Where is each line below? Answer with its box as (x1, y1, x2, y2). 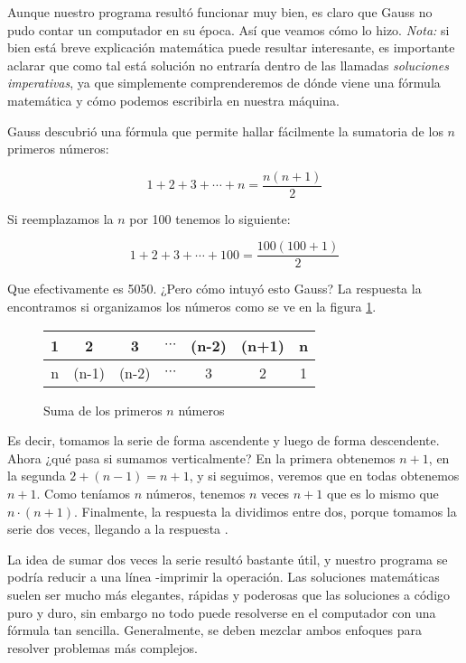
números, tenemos (145, 484, 246, 503)
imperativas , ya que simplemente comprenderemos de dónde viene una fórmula (7, 73, 441, 92)
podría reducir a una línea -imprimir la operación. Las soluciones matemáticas (7, 567, 440, 586)
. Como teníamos (36, 484, 131, 503)
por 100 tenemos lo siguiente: (129, 209, 291, 228)
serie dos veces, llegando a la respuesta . (7, 519, 228, 538)
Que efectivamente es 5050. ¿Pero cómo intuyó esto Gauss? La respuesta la (7, 279, 422, 298)
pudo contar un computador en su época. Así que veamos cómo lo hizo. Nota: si (7, 20, 450, 39)
